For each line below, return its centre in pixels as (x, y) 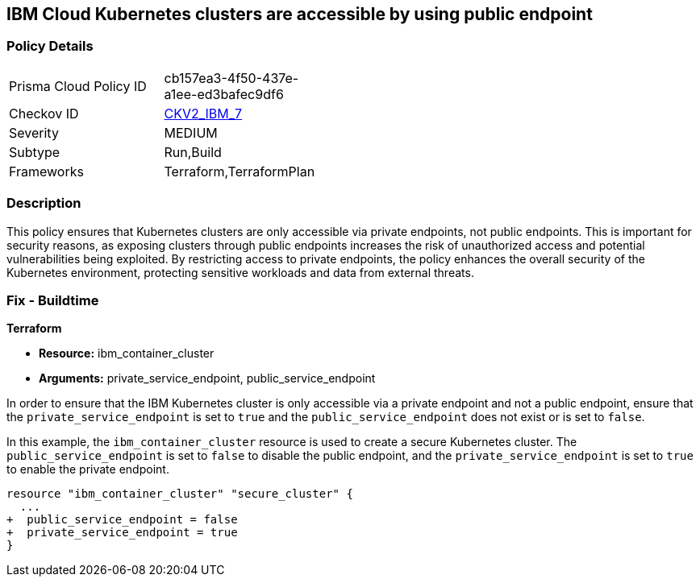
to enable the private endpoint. (88, 469)
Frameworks (46, 171)
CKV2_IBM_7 (203, 113)
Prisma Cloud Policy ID (78, 86)
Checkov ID (44, 113)
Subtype (35, 152)
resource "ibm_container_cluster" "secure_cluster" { (180, 494)
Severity (34, 132)
